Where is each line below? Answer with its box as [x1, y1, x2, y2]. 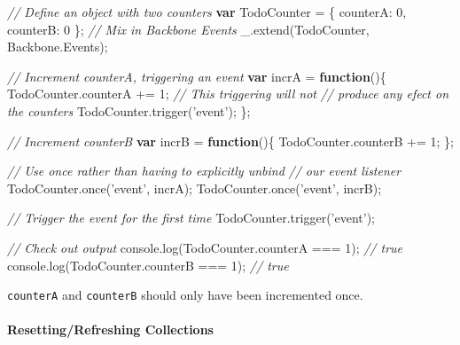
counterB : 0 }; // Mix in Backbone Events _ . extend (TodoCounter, [7, 20, 370, 38]
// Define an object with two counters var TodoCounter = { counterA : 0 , [7, 3, 407, 20]
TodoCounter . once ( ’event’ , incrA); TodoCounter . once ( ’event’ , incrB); [7, 178, 382, 197]
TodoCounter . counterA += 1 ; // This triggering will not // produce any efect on [7, 84, 449, 103]
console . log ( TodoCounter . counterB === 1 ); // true [7, 255, 289, 274]
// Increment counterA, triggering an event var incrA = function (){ [7, 67, 386, 85]
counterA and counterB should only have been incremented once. [7, 286, 363, 304]
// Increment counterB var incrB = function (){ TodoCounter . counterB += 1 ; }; [7, 131, 454, 150]
